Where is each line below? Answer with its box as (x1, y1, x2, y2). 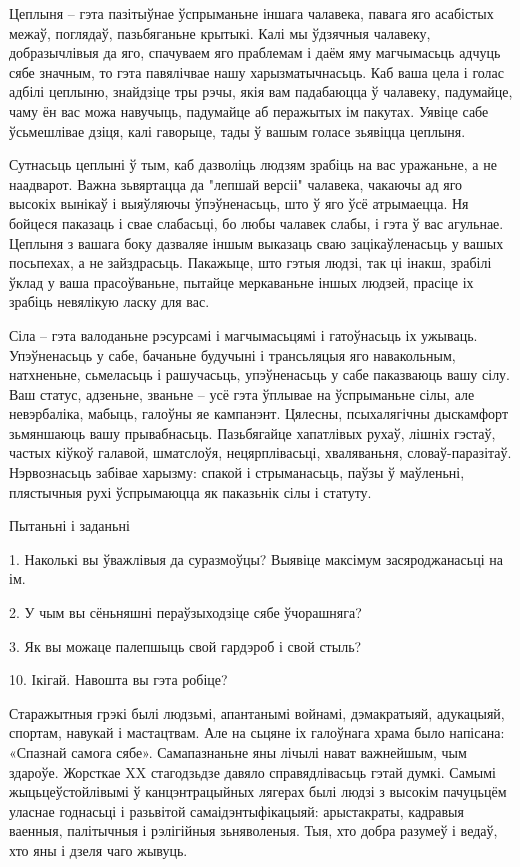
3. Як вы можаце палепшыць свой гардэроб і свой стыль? (9, 635, 362, 656)
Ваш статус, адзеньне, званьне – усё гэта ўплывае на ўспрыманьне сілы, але (9, 383, 475, 404)
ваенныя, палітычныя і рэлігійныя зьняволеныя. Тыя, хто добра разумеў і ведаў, (9, 820, 498, 841)
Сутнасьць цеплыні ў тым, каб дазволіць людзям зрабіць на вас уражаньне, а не (9, 154, 497, 175)
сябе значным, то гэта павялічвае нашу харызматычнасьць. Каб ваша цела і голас (9, 61, 505, 82)
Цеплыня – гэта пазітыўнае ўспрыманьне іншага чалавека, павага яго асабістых (9, 3, 494, 23)
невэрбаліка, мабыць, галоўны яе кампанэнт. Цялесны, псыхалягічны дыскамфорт (9, 403, 509, 424)
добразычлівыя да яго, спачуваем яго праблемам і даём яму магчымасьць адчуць (9, 42, 501, 63)
